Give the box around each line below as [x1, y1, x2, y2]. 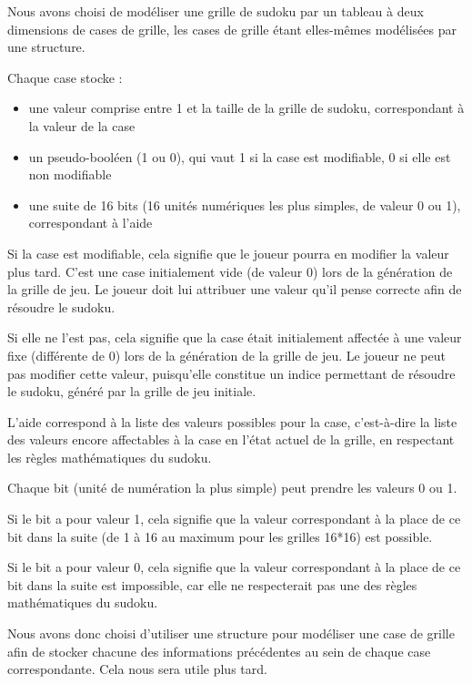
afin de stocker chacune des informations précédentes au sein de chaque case [7, 641, 431, 660]
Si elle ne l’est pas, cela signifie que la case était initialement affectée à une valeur [7, 328, 462, 347]
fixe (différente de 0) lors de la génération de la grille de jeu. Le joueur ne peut [7, 345, 446, 364]
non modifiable [28, 165, 112, 184]
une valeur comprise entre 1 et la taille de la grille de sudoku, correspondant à [28, 98, 465, 117]
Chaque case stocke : [7, 67, 123, 87]
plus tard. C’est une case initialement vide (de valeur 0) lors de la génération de [7, 261, 453, 281]
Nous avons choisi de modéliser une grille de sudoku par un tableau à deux [7, 2, 424, 20]
